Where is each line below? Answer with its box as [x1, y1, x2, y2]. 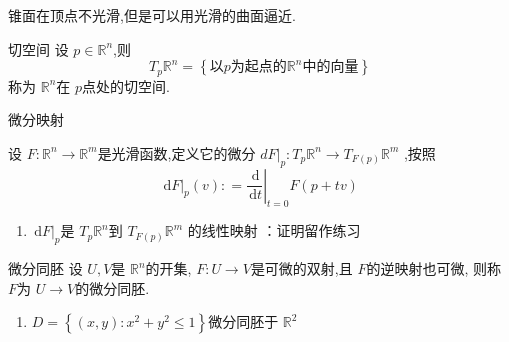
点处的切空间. [82, 75, 170, 96]
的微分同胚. [75, 277, 150, 298]
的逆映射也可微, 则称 [366, 258, 502, 279]
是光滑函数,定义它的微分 [97, 142, 256, 163]
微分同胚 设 [8, 258, 83, 279]
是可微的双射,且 [250, 258, 353, 279]
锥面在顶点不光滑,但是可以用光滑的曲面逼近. [8, 5, 296, 25]
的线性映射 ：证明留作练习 [187, 220, 361, 241]
